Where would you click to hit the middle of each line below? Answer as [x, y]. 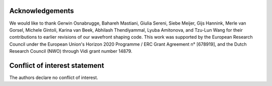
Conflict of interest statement [57, 65]
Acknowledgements [42, 11]
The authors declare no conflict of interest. [54, 77]
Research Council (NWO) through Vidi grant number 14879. [71, 51]
